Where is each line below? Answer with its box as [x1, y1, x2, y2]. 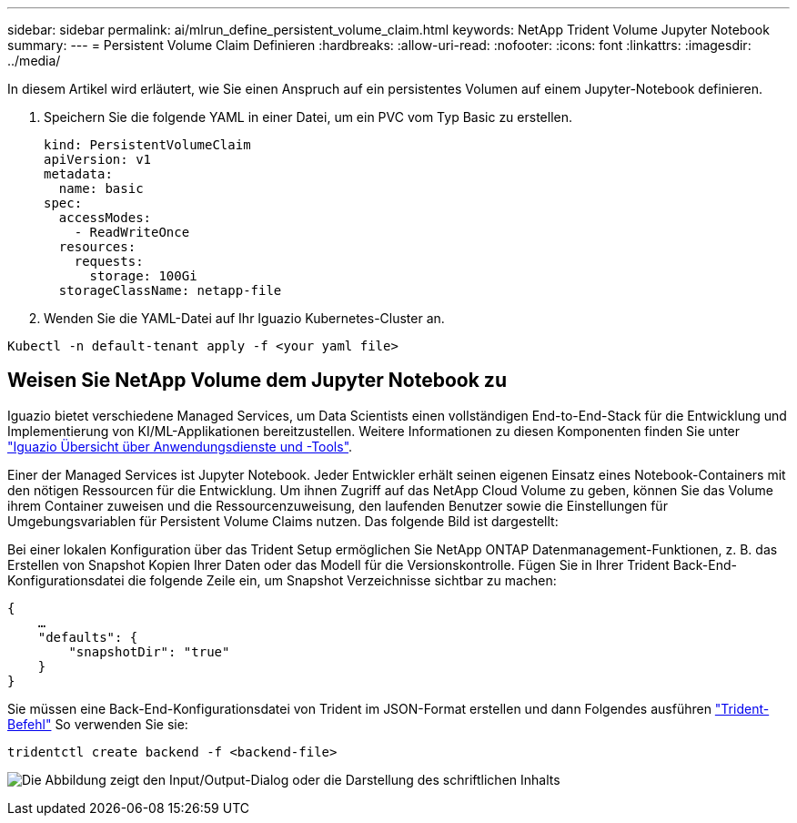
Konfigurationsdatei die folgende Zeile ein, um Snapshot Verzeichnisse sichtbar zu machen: [7, 572, 557, 588]
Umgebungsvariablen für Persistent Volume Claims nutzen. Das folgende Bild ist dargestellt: [7, 513, 559, 529]
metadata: [44, 167, 113, 181]
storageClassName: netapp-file [58, 283, 282, 298]
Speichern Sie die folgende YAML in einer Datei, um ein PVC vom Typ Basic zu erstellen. [44, 109, 573, 125]
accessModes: [58, 210, 152, 225]
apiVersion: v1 [44, 152, 152, 167]
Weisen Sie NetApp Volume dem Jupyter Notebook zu [7, 369, 507, 392]
